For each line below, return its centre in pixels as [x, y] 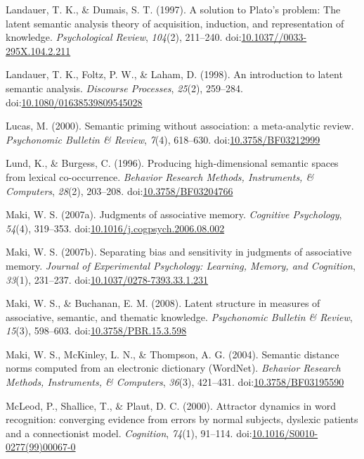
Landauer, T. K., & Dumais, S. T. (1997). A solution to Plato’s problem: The [173, 9]
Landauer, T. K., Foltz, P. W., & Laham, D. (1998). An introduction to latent [174, 74]
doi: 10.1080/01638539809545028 [74, 102]
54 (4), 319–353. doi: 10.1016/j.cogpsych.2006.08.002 [115, 228]
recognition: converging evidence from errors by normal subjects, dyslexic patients [182, 419]
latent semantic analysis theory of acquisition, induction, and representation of [175, 23]
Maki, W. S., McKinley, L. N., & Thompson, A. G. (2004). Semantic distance [173, 354]
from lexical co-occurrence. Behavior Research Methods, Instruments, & [160, 176]
